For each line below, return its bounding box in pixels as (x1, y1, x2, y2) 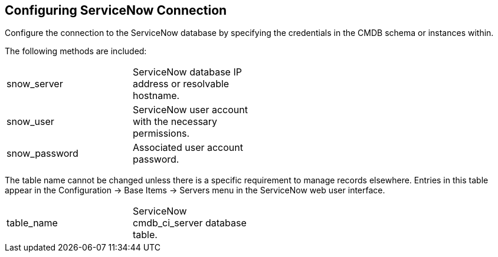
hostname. (133, 90, 180, 102)
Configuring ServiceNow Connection (5, 3, 227, 18)
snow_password (6, 147, 78, 160)
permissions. (133, 127, 190, 140)
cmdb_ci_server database (133, 217, 247, 229)
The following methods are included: (5, 46, 147, 57)
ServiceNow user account (133, 104, 248, 116)
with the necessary (133, 116, 218, 128)
